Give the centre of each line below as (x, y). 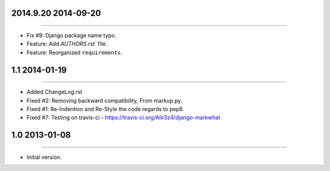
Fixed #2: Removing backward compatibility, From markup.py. (105, 100)
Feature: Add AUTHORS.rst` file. (67, 44)
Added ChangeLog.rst (54, 92)
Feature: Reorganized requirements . (74, 53)
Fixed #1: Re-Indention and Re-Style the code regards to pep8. (105, 109)
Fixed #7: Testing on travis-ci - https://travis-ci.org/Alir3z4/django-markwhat (123, 118)
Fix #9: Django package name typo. (71, 35)
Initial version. (44, 157)
